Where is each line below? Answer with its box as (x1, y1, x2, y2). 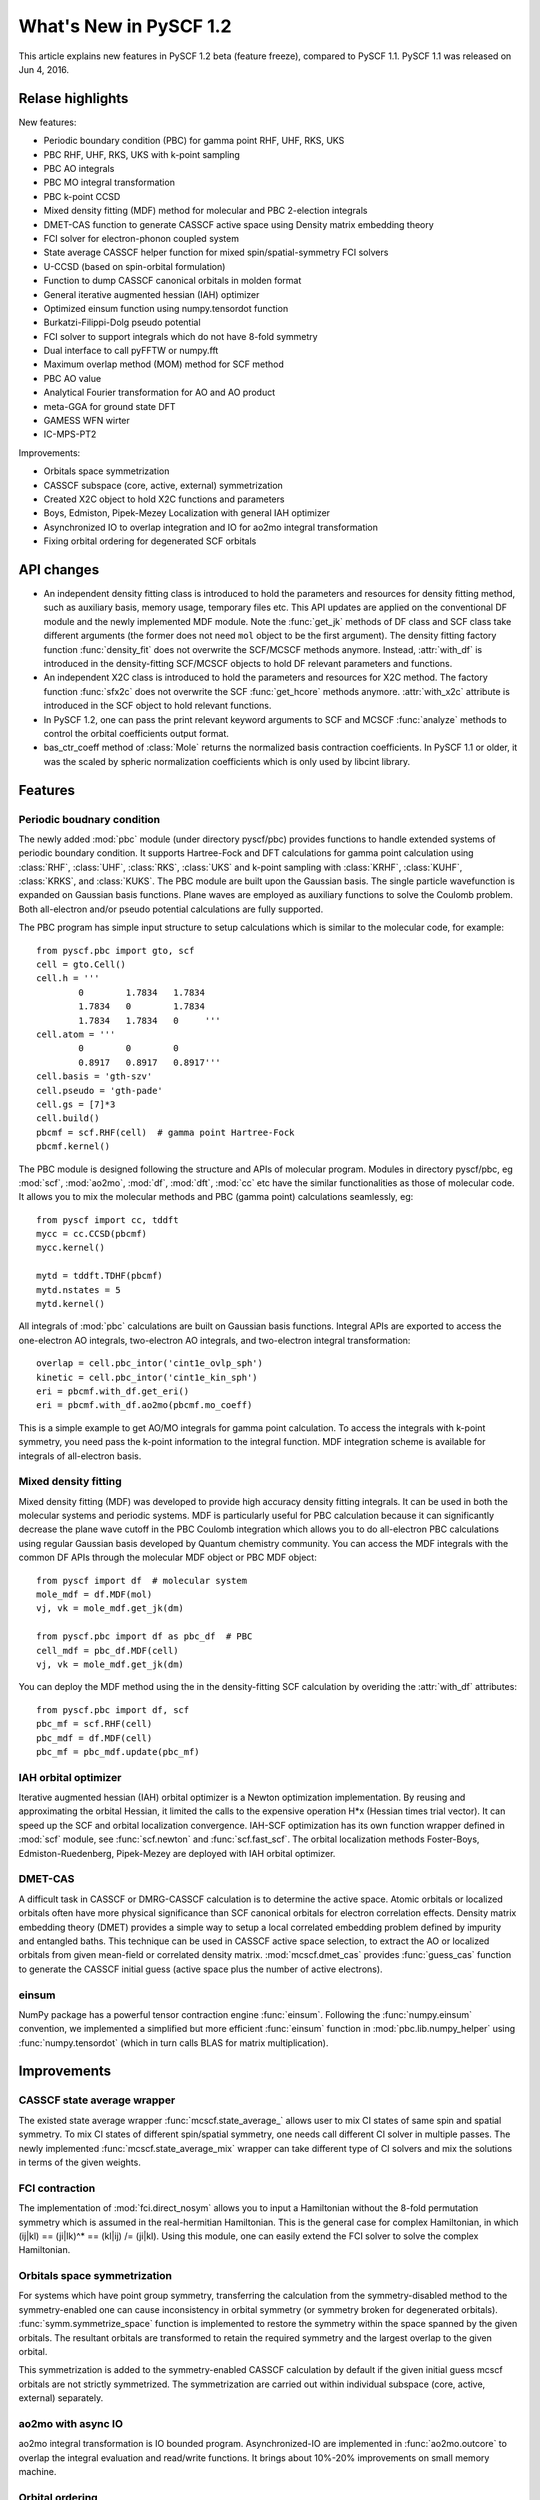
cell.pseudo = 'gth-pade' (36, 1085, 164, 1096)
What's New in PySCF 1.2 (18, 15, 232, 37)
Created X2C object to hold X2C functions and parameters (43, 493, 285, 505)
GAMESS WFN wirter (43, 415, 130, 427)
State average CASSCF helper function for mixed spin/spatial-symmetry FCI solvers (43, 246, 389, 259)
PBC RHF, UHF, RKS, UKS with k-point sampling (43, 148, 240, 160)
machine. (18, 2466, 57, 2478)
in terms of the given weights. (18, 2156, 142, 2168)
